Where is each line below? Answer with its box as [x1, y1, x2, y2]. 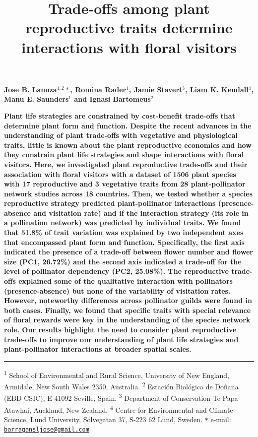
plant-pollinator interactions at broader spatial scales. [4, 344, 192, 354]
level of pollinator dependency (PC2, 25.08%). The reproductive [4, 266, 229, 276]
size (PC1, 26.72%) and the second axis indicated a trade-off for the [4, 256, 242, 266]
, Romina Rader [70, 84, 127, 94]
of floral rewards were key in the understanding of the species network [4, 314, 251, 325]
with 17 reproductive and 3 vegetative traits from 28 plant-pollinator [4, 179, 246, 189]
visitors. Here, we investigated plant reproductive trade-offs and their [4, 159, 248, 169]
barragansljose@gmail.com [4, 426, 89, 434]
